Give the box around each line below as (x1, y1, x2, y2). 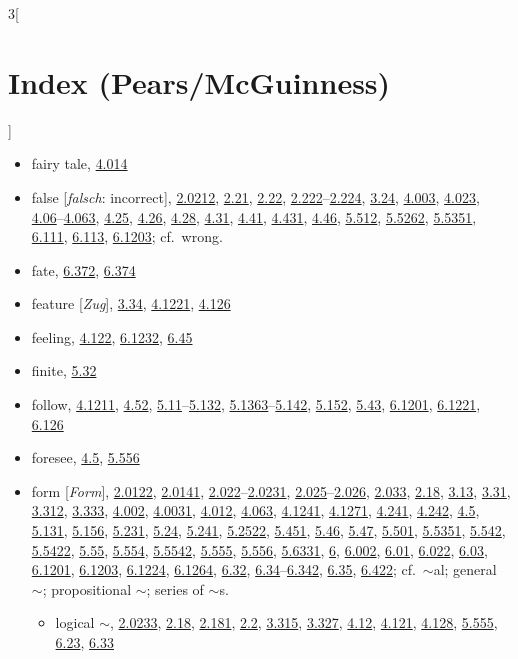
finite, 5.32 (31, 360, 97, 381)
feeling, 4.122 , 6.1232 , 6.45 (31, 326, 193, 347)
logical (55, 612, 95, 633)
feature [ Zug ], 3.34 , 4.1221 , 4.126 (31, 293, 231, 314)
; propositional (42, 578, 132, 599)
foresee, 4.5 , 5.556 (31, 447, 140, 468)
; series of (146, 578, 204, 599)
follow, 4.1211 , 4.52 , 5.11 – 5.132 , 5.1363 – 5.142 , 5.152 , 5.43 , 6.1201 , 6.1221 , (31, 394, 481, 415)
